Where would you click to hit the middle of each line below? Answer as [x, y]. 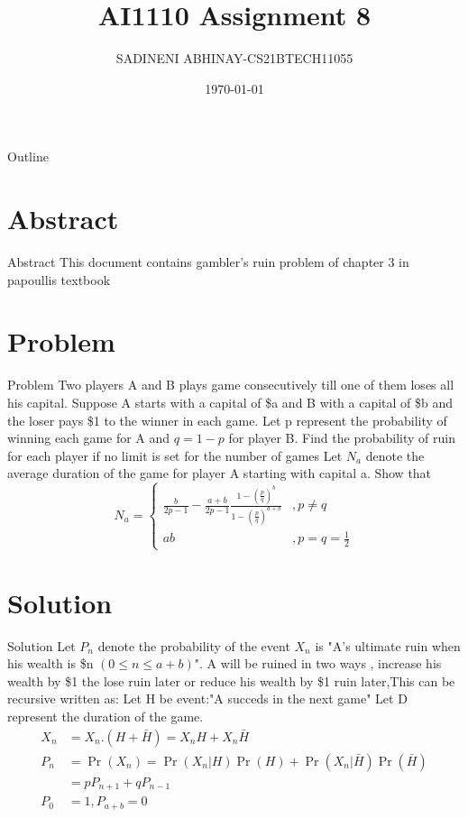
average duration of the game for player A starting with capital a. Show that [220, 473]
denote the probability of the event [194, 645]
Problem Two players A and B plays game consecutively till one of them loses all [231, 385]
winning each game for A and [89, 438]
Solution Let [41, 645]
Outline [28, 156]
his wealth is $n [50, 663]
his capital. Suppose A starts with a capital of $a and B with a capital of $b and [230, 402]
